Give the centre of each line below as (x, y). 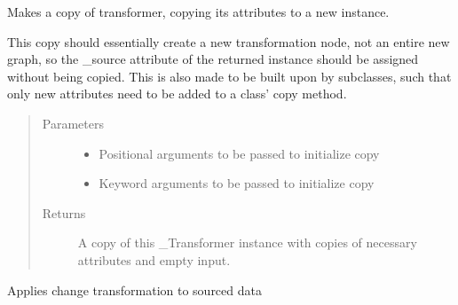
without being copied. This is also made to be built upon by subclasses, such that (229, 76)
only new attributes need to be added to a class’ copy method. (177, 94)
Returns (64, 212)
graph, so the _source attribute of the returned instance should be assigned (213, 59)
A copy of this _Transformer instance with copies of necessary (247, 242)
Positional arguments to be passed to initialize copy (239, 153)
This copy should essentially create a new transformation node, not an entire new (229, 41)
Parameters (73, 123)
